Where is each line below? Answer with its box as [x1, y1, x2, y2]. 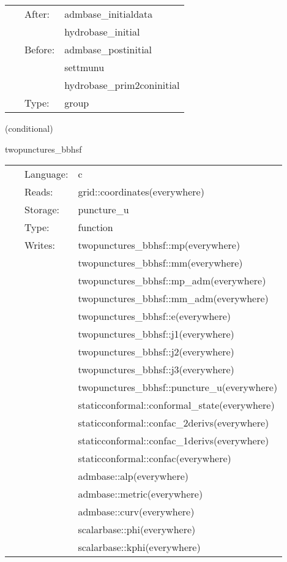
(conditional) [5, 122, 53, 134]
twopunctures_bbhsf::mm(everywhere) [78, 256, 243, 270]
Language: [24, 167, 69, 181]
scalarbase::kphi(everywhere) [78, 540, 201, 555]
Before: [24, 42, 55, 56]
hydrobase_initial [64, 25, 140, 39]
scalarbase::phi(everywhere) [78, 522, 196, 537]
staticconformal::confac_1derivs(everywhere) [78, 433, 269, 448]
